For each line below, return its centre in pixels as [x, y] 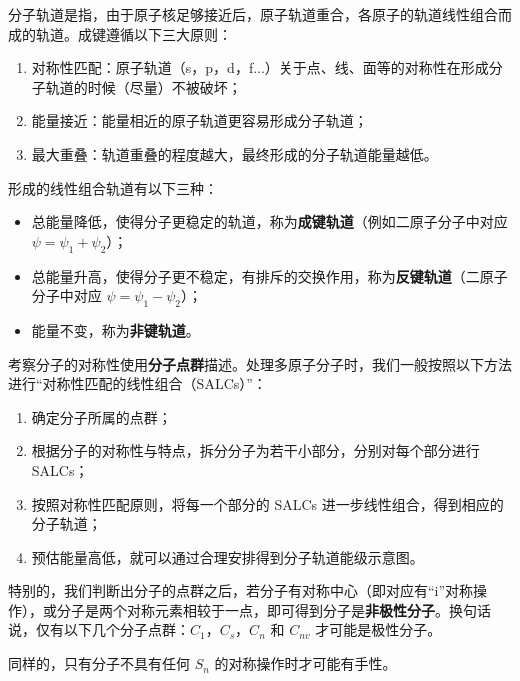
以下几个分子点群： [126, 629]
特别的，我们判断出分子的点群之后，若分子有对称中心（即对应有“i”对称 [241, 590]
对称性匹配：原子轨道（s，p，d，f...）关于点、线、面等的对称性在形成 [260, 67]
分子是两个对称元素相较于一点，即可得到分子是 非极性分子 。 [252, 609]
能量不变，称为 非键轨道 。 [115, 329]
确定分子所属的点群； [101, 416]
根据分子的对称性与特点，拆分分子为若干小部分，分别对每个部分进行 [255, 450]
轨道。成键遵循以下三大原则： [133, 33]
